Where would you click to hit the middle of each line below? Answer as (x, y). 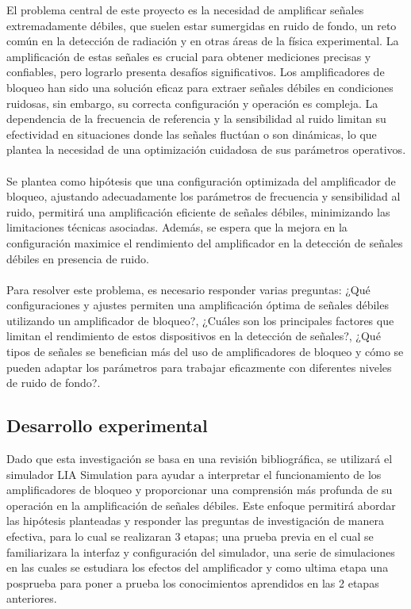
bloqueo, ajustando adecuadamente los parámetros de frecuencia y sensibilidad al (204, 196)
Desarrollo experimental (107, 425)
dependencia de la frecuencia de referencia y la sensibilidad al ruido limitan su (196, 119)
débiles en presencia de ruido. (78, 258)
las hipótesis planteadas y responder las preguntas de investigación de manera (195, 521)
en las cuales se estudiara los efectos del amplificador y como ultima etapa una (198, 567)
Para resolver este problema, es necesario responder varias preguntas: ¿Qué (188, 289)
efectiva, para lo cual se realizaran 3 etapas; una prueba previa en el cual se (190, 536)
